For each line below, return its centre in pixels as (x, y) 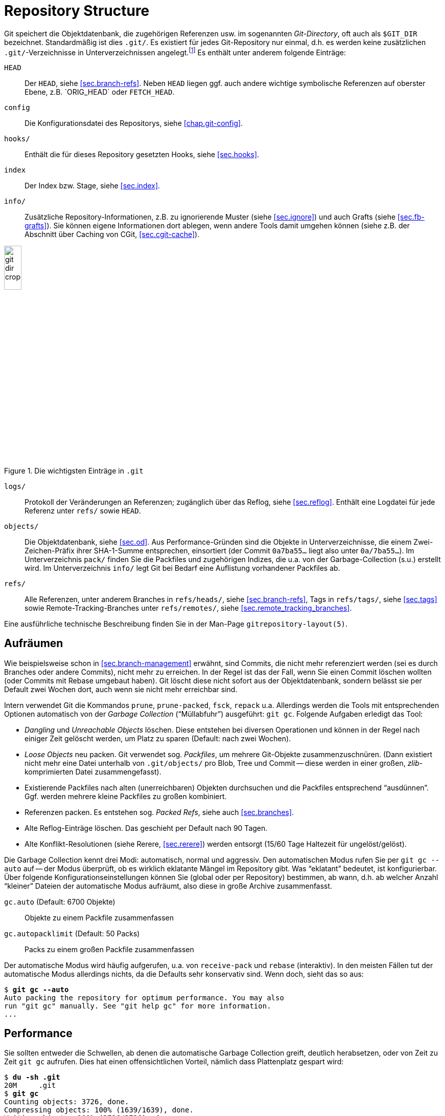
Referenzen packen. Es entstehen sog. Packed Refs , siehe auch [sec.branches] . (159, 812)
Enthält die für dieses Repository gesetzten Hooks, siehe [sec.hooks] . (142, 155)
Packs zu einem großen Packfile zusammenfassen (109, 949)
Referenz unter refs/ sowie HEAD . (83, 510)
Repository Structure (77, 11)
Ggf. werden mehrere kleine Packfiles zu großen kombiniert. (126, 796)
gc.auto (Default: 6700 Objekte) (60, 902)
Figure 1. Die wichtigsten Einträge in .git (74, 470)
